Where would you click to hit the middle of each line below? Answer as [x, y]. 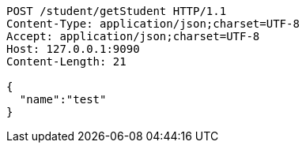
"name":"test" [63, 99]
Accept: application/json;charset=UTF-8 [133, 36]
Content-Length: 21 [66, 61]
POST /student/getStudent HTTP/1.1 [117, 11]
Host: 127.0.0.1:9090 [73, 49]
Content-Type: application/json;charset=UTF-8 [153, 24]
